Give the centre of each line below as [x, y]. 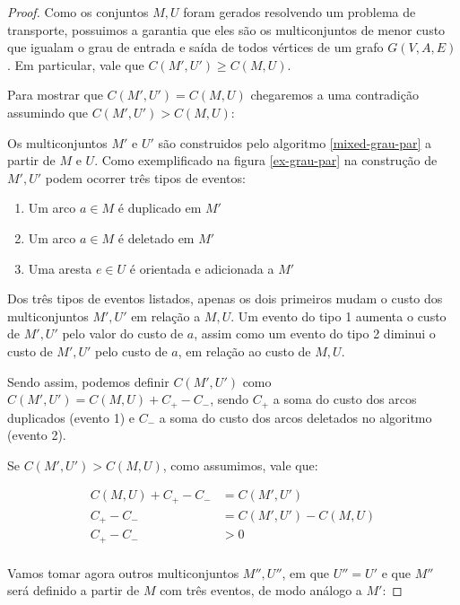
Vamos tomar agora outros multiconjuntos [123, 572]
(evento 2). [37, 435]
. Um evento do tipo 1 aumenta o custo [338, 316]
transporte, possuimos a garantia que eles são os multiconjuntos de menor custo [226, 29]
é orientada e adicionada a [202, 268]
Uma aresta [60, 268]
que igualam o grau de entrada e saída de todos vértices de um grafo [195, 47]
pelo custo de [131, 351]
